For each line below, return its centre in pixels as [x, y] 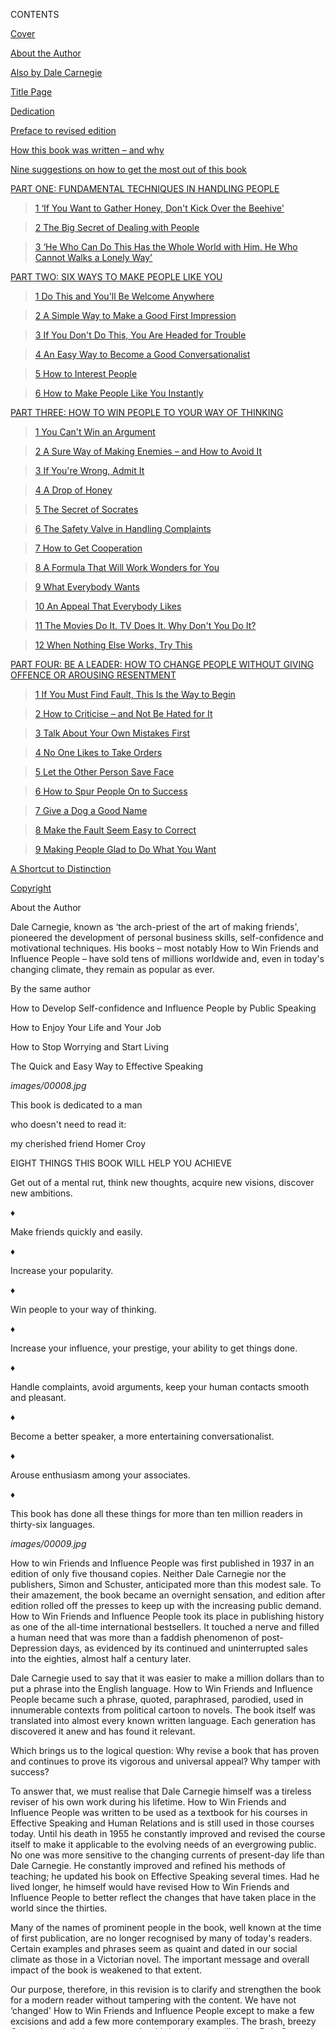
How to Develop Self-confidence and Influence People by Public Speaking [163, 1008]
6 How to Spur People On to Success [111, 791]
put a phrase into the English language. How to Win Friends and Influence [161, 1689]
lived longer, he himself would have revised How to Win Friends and [150, 1887]
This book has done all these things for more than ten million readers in [156, 1514]
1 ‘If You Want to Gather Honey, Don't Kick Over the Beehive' [159, 208]
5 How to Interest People [86, 374]
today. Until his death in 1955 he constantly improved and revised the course [168, 1834]
